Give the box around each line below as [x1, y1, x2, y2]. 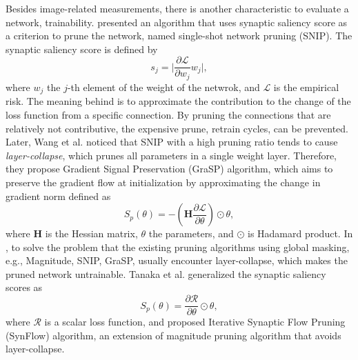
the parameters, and [148, 226, 234, 241]
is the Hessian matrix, [45, 226, 138, 241]
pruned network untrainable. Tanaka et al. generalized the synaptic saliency [6, 266, 326, 281]
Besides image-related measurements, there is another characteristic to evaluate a [6, 1, 349, 15]
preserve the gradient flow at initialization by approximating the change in [6, 174, 321, 189]
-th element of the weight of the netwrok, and [67, 79, 260, 94]
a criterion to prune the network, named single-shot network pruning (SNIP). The [6, 28, 352, 43]
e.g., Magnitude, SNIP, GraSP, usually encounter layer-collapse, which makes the [6, 253, 348, 268]
